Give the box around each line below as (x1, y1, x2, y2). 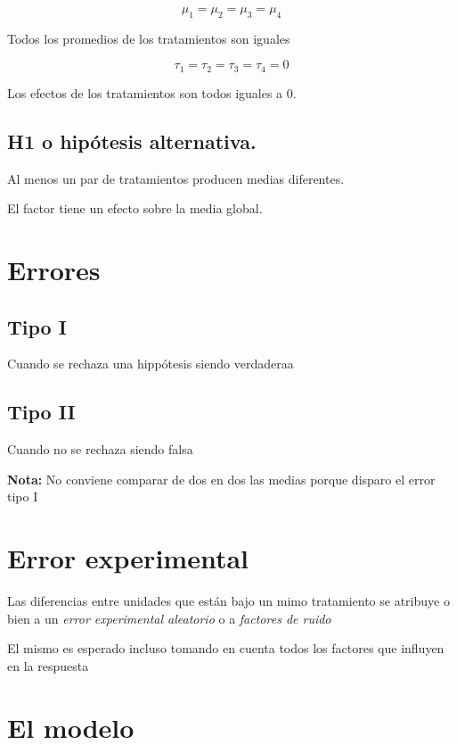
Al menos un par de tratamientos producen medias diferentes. (7, 169, 345, 187)
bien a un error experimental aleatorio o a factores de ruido (7, 608, 331, 627)
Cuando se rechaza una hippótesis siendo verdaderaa (7, 354, 294, 373)
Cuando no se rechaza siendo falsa (7, 440, 193, 459)
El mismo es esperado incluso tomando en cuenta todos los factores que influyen (7, 639, 445, 658)
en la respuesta (7, 656, 89, 675)
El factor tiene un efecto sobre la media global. (7, 199, 263, 218)
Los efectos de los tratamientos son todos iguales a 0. (7, 83, 297, 102)
